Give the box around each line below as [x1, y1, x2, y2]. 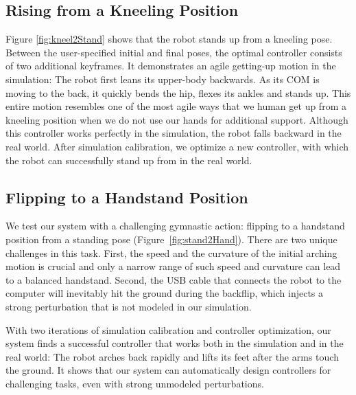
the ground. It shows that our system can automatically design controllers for [5, 363, 331, 377]
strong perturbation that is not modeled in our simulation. [5, 299, 252, 313]
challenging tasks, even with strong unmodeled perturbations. [5, 376, 264, 390]
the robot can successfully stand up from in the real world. [5, 153, 252, 167]
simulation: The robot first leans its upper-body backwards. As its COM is [5, 71, 320, 86]
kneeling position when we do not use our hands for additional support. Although [5, 112, 348, 126]
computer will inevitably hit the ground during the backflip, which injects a [5, 286, 324, 300]
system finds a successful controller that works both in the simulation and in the [5, 336, 344, 350]
